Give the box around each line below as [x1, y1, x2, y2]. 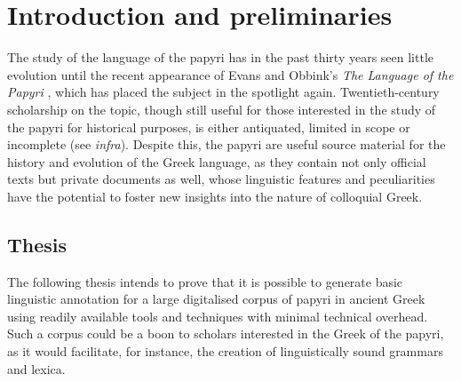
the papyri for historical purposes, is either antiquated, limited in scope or [7, 117, 410, 136]
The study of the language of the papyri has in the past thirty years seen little [7, 48, 434, 67]
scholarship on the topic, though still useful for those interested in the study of [7, 99, 436, 118]
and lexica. [7, 359, 66, 377]
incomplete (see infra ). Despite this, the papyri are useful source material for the [7, 135, 446, 154]
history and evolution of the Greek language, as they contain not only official [7, 152, 426, 171]
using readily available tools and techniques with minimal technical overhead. [7, 306, 428, 325]
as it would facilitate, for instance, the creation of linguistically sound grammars [7, 342, 443, 361]
